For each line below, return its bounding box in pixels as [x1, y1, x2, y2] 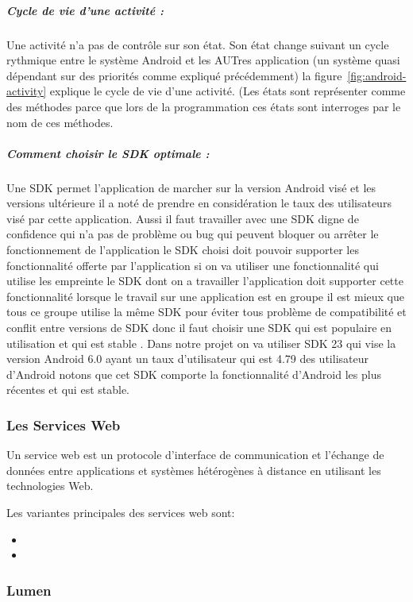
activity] [6, 83, 47, 99]
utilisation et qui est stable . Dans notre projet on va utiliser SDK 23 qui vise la [6, 334, 396, 351]
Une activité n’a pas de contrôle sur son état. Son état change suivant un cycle [6, 36, 389, 52]
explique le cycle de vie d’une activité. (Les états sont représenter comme [49, 83, 406, 99]
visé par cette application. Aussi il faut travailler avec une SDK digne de [6, 210, 359, 226]
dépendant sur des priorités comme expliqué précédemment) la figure [6, 67, 342, 83]
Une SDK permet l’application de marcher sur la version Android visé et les [6, 179, 376, 195]
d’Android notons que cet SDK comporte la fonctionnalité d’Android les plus [6, 365, 381, 382]
